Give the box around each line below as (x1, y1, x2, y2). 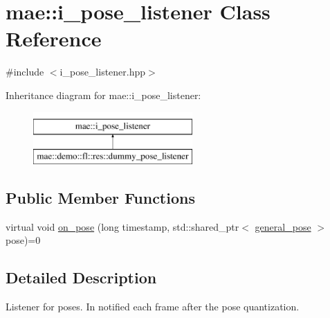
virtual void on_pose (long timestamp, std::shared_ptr (6, 219, 239, 233)
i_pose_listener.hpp (59, 64, 146, 79)
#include (6, 64, 44, 79)
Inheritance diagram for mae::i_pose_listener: (6, 87, 201, 102)
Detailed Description (6, 267, 157, 288)
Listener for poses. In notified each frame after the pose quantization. (6, 299, 300, 314)
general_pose (255, 219, 311, 233)
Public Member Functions (6, 187, 195, 209)
